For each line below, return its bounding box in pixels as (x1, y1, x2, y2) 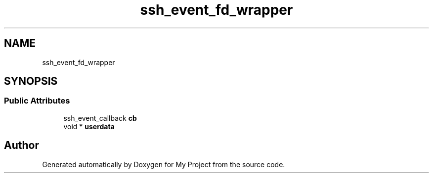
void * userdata (63, 122, 115, 131)
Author (4, 139, 39, 152)
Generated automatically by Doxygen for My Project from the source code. (42, 160, 285, 169)
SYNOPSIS (4, 75, 58, 88)
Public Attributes (4, 96, 70, 106)
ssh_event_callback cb (63, 113, 137, 122)
